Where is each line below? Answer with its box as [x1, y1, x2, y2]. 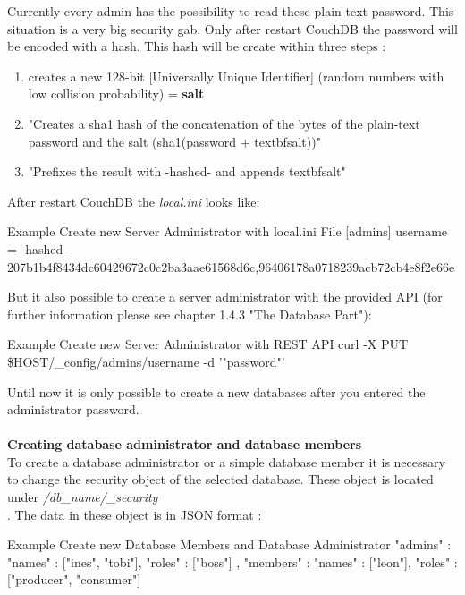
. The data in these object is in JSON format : [7, 505, 262, 523]
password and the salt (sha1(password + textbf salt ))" [28, 132, 321, 150]
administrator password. [7, 400, 139, 419]
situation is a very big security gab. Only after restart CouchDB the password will [7, 19, 458, 38]
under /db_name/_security [7, 488, 158, 506]
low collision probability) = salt [28, 84, 205, 103]
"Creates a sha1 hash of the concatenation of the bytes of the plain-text [28, 114, 420, 132]
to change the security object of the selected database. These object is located [7, 470, 434, 489]
